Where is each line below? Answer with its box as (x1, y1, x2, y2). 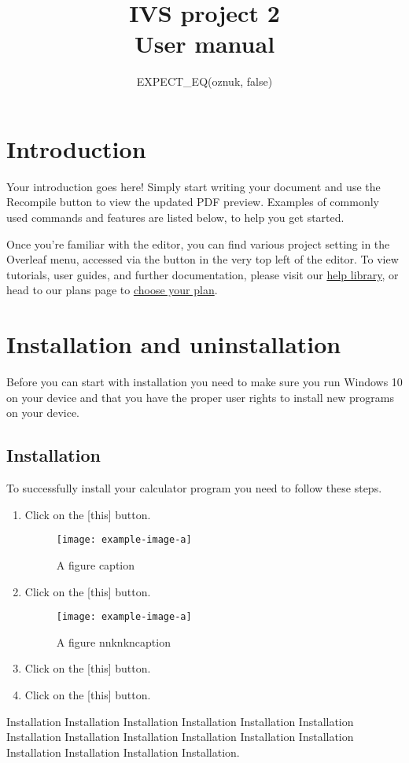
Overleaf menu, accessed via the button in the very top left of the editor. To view (6, 251, 399, 267)
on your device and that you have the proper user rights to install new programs (6, 389, 394, 405)
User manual (134, 28, 275, 60)
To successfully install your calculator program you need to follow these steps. (6, 480, 382, 496)
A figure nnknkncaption (56, 633, 171, 650)
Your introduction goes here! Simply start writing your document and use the (6, 178, 381, 194)
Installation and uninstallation (6, 328, 341, 360)
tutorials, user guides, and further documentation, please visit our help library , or (6, 266, 399, 282)
